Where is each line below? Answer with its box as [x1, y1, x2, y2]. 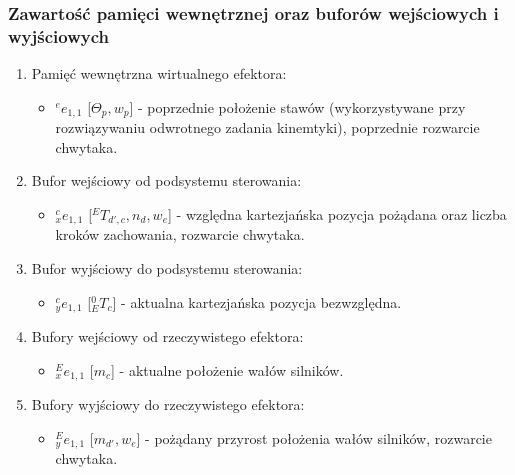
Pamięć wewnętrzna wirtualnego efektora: [31, 63, 287, 84]
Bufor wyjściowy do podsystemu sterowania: [31, 258, 303, 279]
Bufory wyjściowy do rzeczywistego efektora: [31, 394, 305, 415]
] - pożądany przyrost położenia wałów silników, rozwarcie [136, 427, 492, 448]
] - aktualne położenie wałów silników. [111, 359, 344, 380]
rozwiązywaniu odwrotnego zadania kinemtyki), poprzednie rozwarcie [55, 117, 480, 138]
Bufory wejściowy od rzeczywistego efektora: [31, 326, 304, 347]
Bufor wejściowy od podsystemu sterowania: [31, 170, 302, 191]
